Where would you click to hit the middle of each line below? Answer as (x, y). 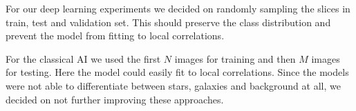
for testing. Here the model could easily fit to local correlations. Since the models (177, 72)
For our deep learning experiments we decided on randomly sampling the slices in (178, 8)
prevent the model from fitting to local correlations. (115, 36)
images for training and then (235, 58)
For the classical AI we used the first (83, 58)
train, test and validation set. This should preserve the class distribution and (168, 22)
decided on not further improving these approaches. (115, 99)
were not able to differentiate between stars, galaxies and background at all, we (173, 85)
